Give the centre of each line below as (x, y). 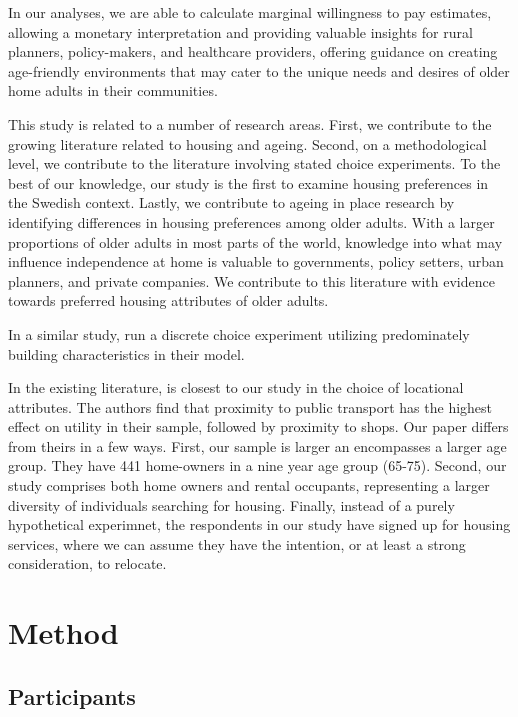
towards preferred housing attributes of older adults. (168, 300)
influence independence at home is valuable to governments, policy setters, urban (256, 261)
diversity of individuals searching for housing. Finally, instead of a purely (231, 504)
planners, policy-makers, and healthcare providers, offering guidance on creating (253, 51)
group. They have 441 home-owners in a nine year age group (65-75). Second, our (257, 465)
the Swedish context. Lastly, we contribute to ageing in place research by (231, 202)
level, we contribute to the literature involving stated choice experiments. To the (254, 163)
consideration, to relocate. (87, 563)
